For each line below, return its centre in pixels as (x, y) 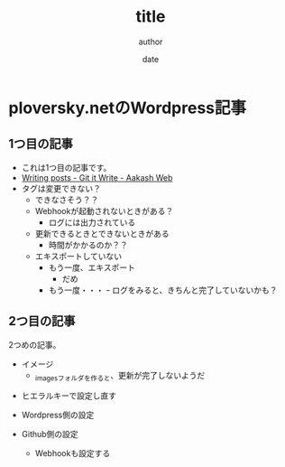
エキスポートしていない (78, 256)
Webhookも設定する (73, 453)
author (151, 42)
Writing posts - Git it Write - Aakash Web (97, 177)
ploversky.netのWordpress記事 (128, 108)
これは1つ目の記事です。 (66, 167)
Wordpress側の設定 (58, 415)
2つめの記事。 (35, 344)
